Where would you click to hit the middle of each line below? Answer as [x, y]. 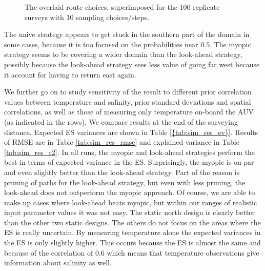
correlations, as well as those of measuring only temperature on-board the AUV [129, 112]
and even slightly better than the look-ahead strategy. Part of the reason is [122, 172]
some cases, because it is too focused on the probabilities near [101, 44]
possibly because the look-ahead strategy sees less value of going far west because [132, 64]
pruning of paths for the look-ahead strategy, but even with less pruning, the [125, 182]
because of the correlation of [49, 252]
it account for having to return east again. [70, 74]
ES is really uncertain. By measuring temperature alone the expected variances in [132, 232]
